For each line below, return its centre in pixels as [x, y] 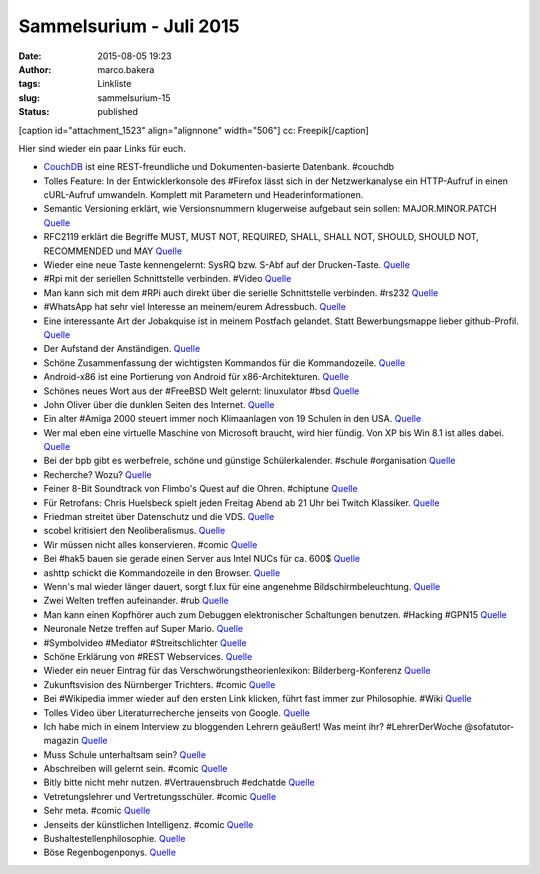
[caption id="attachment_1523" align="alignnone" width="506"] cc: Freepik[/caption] [193, 130]
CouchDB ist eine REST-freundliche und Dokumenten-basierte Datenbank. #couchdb [219, 167]
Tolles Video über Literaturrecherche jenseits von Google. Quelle [176, 712]
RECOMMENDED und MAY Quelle [113, 251]
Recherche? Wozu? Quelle [97, 474]
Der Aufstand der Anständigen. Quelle [122, 349]
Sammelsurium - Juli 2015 [129, 26]
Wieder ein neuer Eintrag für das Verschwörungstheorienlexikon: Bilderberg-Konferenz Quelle [237, 671]
